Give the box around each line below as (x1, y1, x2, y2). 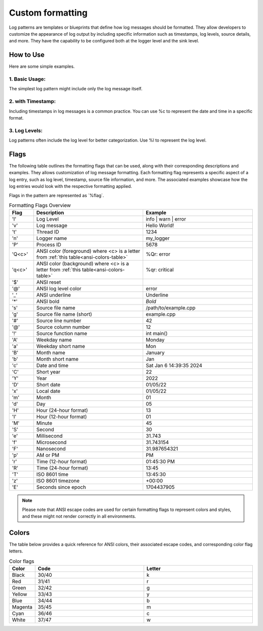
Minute (36, 420, 53, 427)
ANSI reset (36, 279, 61, 285)
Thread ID (36, 228, 59, 235)
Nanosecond (36, 446, 66, 452)
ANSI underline (36, 292, 71, 299)
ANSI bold (36, 298, 59, 305)
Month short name (36, 356, 79, 363)
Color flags (9, 558, 35, 565)
